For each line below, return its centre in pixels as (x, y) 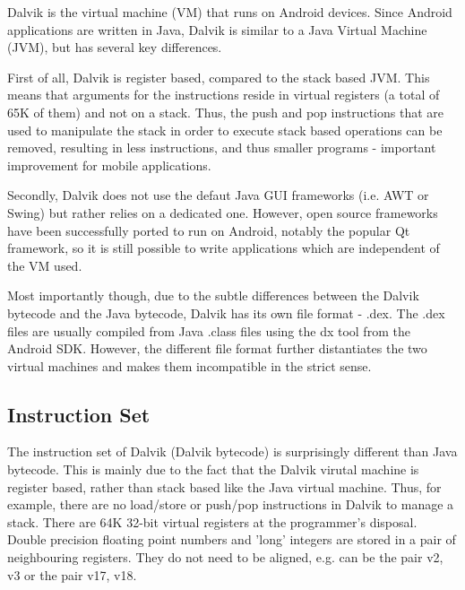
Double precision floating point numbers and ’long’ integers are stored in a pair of (232, 539)
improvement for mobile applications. (109, 165)
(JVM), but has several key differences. (115, 47)
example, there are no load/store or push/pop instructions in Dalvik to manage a (231, 504)
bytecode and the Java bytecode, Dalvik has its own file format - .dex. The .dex (226, 312)
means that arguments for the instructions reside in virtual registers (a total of (224, 95)
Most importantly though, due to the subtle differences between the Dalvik (213, 295)
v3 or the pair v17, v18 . (72, 574)
